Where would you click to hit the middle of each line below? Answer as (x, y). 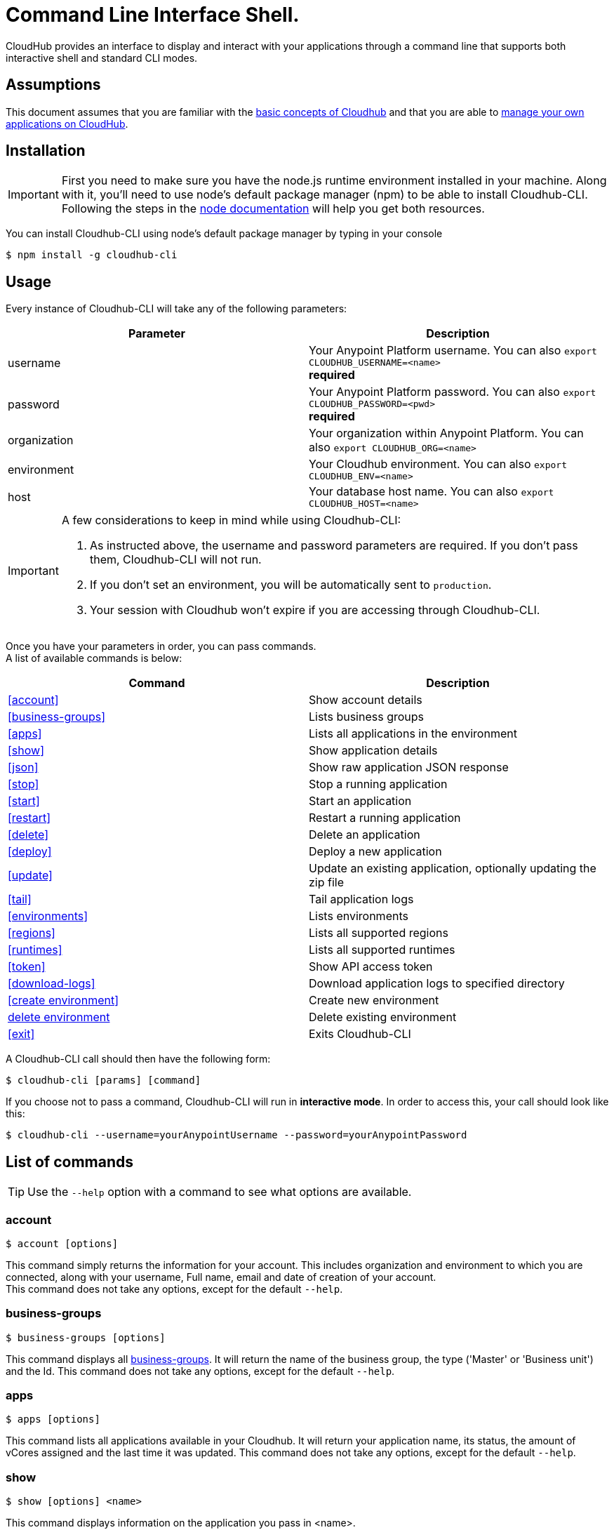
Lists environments (359, 916)
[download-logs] (52, 984)
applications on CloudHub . (67, 124)
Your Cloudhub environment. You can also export (438, 464)
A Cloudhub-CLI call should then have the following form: (138, 1059)
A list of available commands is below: (94, 658)
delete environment (59, 1017)
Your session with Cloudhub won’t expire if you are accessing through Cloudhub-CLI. (315, 610)
